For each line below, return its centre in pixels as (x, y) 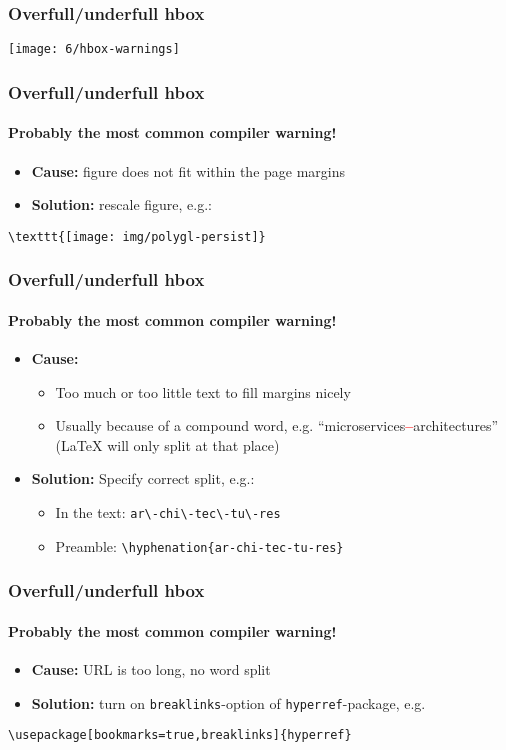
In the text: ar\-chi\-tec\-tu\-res (168, 511)
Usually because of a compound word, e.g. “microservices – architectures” (277, 425)
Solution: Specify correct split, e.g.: (143, 478)
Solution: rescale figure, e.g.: (121, 204)
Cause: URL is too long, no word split (151, 668)
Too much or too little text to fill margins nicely (203, 391)
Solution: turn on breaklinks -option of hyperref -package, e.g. (228, 702)
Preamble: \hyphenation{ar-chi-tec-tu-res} (199, 545)
